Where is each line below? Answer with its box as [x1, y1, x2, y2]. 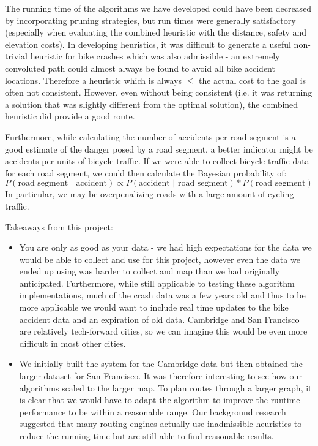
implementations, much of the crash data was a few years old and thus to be [19, 289, 306, 301]
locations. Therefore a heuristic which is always [5, 74, 182, 86]
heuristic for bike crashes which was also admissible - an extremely [30, 50, 280, 62]
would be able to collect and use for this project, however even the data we [19, 252, 300, 265]
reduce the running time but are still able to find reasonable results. [19, 429, 274, 442]
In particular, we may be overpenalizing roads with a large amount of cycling [5, 187, 294, 200]
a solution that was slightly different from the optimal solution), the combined [5, 97, 298, 110]
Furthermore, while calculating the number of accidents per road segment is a [5, 130, 296, 143]
